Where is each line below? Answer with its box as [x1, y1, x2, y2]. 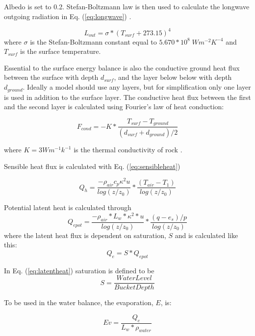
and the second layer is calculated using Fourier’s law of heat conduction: [4, 101, 224, 112]
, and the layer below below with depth [114, 72, 232, 82]
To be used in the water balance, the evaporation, [4, 297, 153, 308]
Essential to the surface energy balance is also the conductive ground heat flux [4, 62, 240, 72]
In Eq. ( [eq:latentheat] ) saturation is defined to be [4, 265, 154, 275]
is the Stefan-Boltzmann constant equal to [30, 36, 157, 47]
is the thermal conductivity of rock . [74, 144, 182, 155]
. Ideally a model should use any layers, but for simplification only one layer [23, 82, 251, 92]
